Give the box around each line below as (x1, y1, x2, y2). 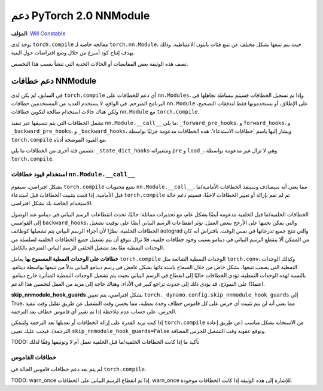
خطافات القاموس (11, 353, 57, 361)
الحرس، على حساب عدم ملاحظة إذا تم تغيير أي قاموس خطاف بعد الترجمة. (11, 308, 176, 315)
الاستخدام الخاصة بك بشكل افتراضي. (11, 200, 93, 207)
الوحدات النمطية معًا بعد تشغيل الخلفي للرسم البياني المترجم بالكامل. (11, 244, 164, 251)
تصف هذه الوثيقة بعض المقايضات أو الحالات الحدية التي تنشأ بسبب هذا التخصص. (11, 60, 188, 67)
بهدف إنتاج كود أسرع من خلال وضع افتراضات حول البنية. (11, 49, 135, 56)
